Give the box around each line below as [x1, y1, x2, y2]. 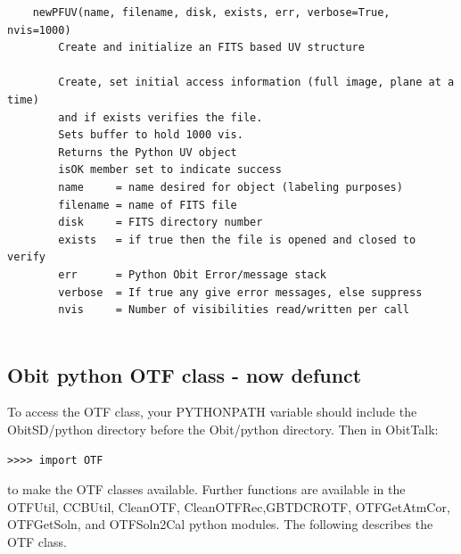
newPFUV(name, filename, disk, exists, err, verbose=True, [32, 6, 391, 19]
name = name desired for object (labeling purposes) [58, 180, 403, 194]
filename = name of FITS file [58, 198, 237, 211]
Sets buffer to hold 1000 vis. [58, 128, 243, 142]
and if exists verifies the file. [58, 111, 263, 124]
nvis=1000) [7, 23, 71, 37]
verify [7, 251, 45, 264]
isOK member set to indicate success [58, 163, 282, 177]
